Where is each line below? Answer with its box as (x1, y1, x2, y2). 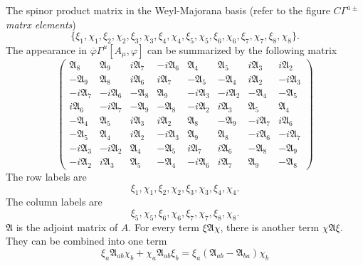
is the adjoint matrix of (16, 219, 118, 234)
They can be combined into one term (6, 233, 167, 248)
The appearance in (6, 42, 87, 57)
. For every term (128, 219, 199, 234)
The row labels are (6, 169, 87, 183)
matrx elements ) (6, 16, 76, 31)
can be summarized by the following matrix (147, 42, 337, 57)
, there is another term (220, 219, 320, 234)
